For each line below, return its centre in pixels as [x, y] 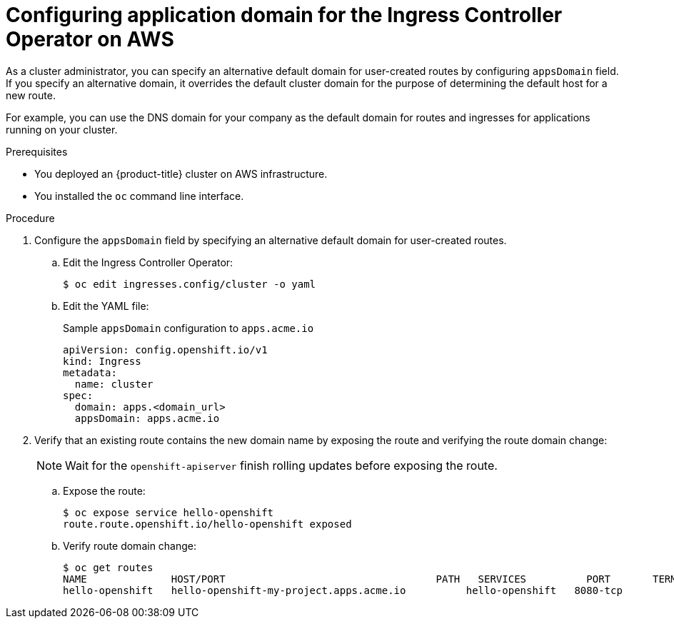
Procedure [30, 218]
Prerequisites [37, 151]
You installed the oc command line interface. [139, 196]
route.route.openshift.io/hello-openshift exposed [207, 524]
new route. [31, 95]
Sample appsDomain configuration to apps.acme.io [188, 328]
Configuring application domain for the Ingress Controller [284, 15]
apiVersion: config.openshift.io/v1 [165, 349]
